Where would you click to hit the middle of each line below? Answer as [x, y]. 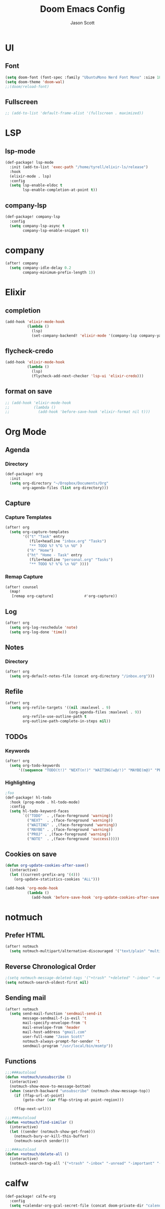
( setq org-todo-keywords [35, 765]
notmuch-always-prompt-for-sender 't [61, 1041]
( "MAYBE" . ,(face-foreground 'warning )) [70, 829]
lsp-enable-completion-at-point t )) [60, 190]
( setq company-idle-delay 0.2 [40, 268]
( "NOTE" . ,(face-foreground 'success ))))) [73, 839]
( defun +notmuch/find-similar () [39, 1123]
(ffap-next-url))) [33, 1109]
